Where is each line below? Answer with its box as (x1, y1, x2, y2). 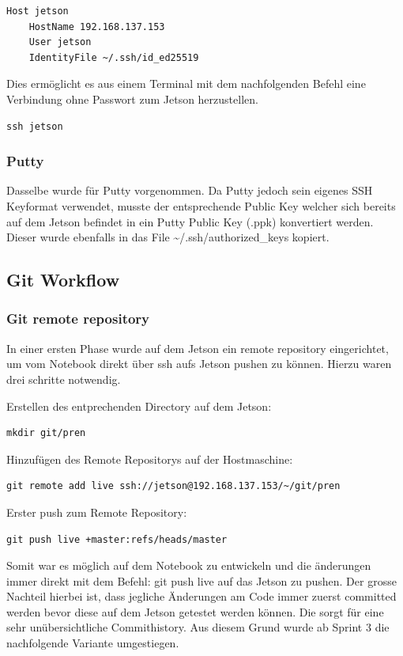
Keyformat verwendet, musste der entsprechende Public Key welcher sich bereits (6, 197, 396, 214)
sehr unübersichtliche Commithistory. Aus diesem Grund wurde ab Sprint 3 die (6, 619, 390, 635)
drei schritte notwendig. (6, 370, 121, 387)
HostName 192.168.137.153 (28, 21, 165, 32)
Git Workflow (6, 267, 120, 292)
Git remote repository (6, 309, 150, 328)
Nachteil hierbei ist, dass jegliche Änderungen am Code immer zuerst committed (6, 588, 397, 605)
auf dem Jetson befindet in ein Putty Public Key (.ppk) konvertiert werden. (6, 213, 374, 229)
